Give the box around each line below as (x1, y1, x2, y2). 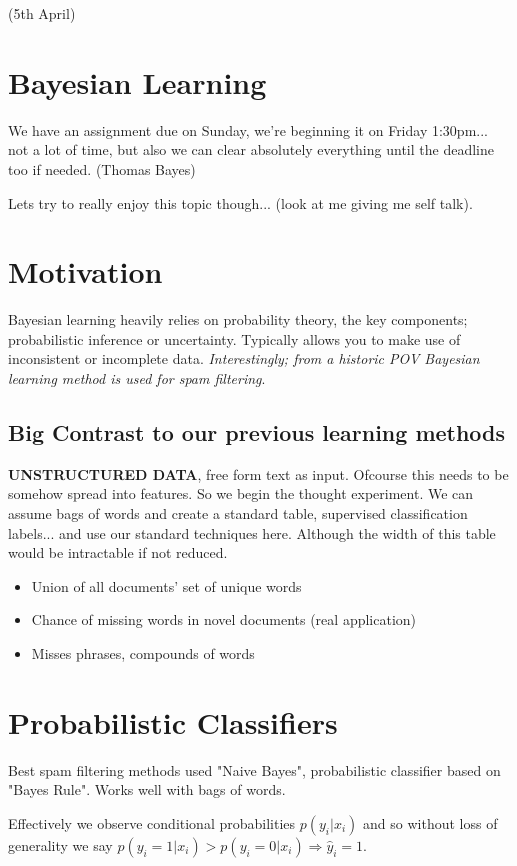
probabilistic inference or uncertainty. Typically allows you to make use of (8, 328, 461, 349)
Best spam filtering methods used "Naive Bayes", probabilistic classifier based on (8, 759, 501, 780)
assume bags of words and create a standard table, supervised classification (8, 502, 468, 523)
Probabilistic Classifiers (8, 701, 338, 742)
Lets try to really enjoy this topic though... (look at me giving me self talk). (8, 192, 473, 213)
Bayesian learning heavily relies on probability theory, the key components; (8, 309, 468, 330)
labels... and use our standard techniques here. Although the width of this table (8, 522, 496, 543)
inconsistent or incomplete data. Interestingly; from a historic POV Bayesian (8, 348, 480, 369)
